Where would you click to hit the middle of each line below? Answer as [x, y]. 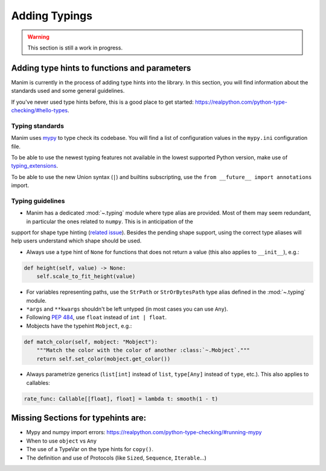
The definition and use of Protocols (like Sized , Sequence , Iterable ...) [116, 458]
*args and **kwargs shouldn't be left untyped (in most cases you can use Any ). [127, 309]
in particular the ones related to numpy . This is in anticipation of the [110, 221]
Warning [38, 37]
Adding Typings [52, 16]
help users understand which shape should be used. [76, 241]
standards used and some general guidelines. [68, 91]
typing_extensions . [35, 166]
